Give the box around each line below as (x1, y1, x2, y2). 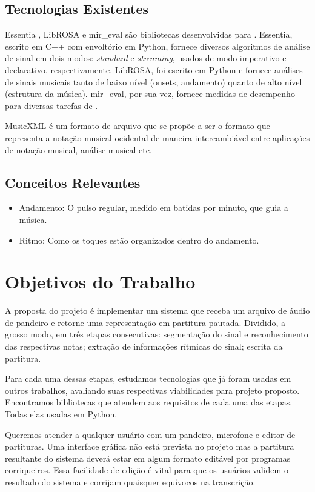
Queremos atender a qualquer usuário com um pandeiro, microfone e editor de (5, 428, 296, 440)
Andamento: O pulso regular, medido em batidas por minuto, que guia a (19, 201, 288, 214)
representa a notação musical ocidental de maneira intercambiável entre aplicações (5, 131, 310, 144)
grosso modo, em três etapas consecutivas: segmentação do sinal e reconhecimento (5, 328, 308, 341)
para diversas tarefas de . (5, 99, 98, 111)
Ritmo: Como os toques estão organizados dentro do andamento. (19, 233, 259, 246)
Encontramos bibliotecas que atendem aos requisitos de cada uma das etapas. (5, 396, 293, 408)
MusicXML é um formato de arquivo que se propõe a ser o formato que (5, 119, 270, 132)
